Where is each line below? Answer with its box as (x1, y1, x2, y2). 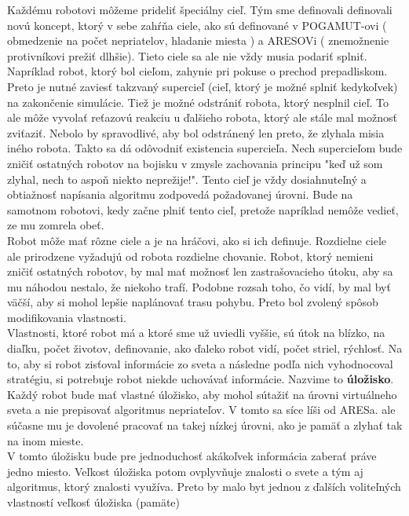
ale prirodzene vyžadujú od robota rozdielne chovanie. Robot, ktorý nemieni (7, 247, 374, 264)
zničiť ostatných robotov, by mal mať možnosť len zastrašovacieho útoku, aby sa (7, 263, 393, 280)
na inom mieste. (7, 432, 84, 448)
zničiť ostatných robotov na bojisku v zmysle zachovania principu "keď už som (7, 155, 383, 171)
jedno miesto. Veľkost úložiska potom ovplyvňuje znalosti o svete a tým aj (7, 463, 363, 479)
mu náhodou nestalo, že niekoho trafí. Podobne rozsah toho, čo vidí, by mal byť (7, 278, 391, 295)
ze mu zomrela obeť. (7, 217, 104, 233)
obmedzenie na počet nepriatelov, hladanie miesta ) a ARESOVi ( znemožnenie (7, 32, 389, 49)
